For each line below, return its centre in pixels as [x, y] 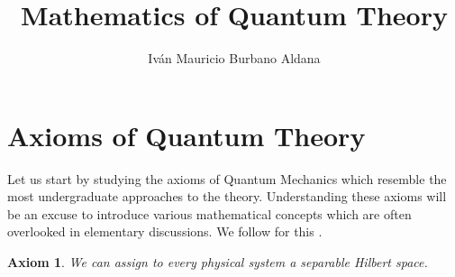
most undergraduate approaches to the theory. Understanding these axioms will [227, 196]
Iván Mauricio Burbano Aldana [234, 58]
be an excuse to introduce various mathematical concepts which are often [209, 213]
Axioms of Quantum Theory [187, 135]
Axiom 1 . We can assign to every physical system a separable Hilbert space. [218, 262]
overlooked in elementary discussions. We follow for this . [165, 231]
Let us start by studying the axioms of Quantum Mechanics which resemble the [227, 178]
